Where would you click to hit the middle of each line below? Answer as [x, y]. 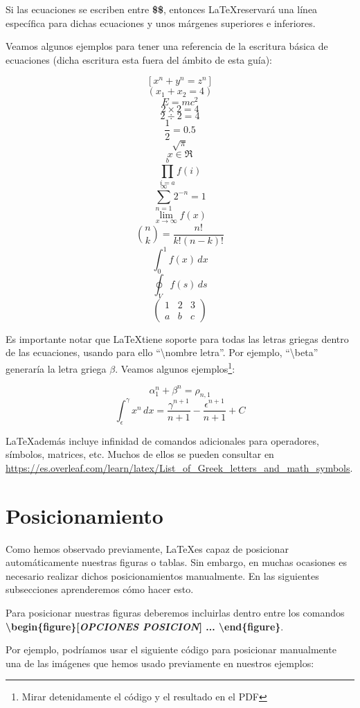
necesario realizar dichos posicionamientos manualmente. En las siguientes [162, 575]
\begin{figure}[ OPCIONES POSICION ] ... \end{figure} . [145, 626]
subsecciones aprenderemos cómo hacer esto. [100, 589]
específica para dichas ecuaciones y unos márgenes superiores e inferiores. [161, 23]
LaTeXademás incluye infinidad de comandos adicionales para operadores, [162, 440]
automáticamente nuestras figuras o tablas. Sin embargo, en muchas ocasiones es [177, 562]
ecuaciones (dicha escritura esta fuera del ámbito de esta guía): [139, 59]
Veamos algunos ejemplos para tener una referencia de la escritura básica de [167, 46]
